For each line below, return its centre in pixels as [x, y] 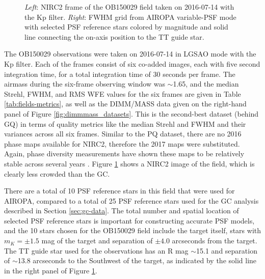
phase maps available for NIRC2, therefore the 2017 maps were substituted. [122, 143]
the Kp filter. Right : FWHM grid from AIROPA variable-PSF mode [130, 17]
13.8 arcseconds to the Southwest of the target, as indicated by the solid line [137, 260]
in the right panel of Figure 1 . [51, 270]
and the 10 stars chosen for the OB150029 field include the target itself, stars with [133, 230]
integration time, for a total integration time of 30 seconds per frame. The [120, 74]
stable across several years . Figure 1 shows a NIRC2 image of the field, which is [129, 163]
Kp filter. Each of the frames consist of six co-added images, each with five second [132, 63]
